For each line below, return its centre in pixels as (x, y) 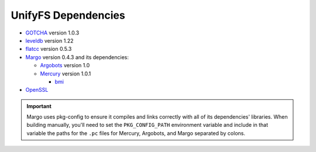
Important (39, 106)
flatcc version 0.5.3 (49, 49)
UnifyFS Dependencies (68, 15)
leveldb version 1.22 (49, 40)
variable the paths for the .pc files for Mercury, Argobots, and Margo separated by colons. (136, 133)
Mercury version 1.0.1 (66, 74)
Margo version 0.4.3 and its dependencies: (77, 57)
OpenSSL (37, 90)
